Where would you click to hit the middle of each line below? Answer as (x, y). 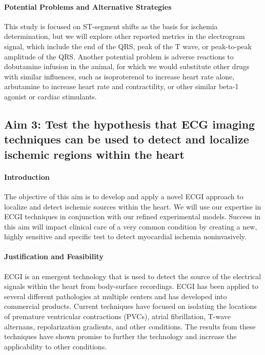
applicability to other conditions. (56, 346)
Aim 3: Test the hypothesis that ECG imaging (130, 124)
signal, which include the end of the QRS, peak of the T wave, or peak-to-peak (128, 46)
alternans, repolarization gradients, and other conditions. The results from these (130, 326)
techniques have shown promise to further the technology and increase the (120, 336)
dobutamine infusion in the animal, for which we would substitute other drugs (127, 66)
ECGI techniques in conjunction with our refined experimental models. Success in (132, 216)
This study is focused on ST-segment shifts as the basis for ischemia (111, 26)
